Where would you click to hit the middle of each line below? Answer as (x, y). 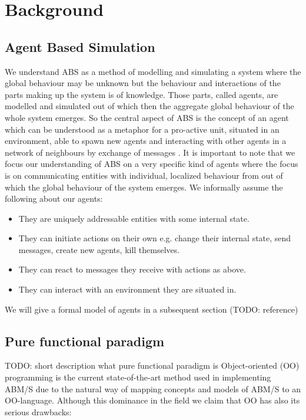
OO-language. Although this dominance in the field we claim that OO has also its (152, 400)
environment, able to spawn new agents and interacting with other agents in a (146, 141)
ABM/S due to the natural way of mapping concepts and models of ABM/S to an (153, 388)
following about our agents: (54, 198)
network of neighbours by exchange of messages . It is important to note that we (150, 152)
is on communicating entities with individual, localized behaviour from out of (144, 175)
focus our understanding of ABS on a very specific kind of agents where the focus (152, 164)
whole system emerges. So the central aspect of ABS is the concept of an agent (147, 117)
